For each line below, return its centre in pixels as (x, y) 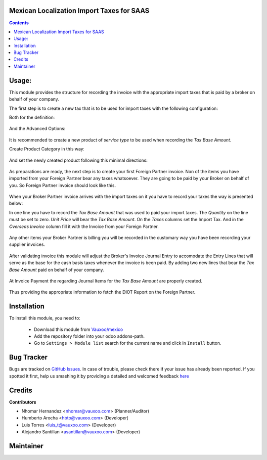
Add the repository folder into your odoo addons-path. (89, 336)
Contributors (23, 402)
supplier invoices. (27, 244)
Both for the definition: (32, 117)
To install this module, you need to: (45, 318)
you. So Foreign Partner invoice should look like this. (63, 185)
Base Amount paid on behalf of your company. (57, 270)
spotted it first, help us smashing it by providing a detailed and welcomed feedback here (99, 376)
